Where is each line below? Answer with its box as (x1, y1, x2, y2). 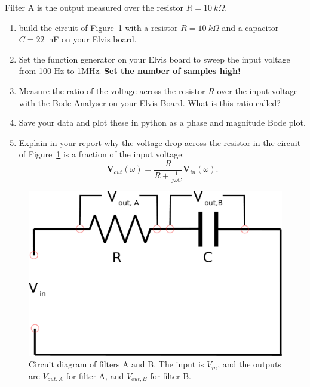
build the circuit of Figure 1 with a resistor (19, 21, 178, 33)
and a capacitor (222, 21, 279, 33)
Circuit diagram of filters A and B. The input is (29, 358, 204, 370)
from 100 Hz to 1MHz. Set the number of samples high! (19, 64, 241, 77)
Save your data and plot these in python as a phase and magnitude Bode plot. (19, 116, 306, 129)
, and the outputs (217, 358, 281, 370)
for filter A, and (66, 370, 124, 382)
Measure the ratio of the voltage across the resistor (19, 84, 205, 97)
